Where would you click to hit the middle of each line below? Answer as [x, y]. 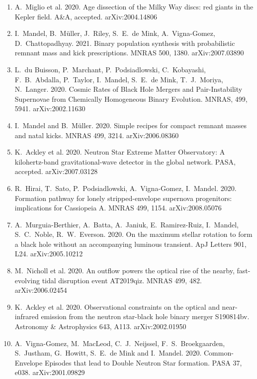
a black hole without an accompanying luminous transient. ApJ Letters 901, [130, 244]
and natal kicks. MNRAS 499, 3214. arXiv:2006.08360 [97, 135]
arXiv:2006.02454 [41, 290]
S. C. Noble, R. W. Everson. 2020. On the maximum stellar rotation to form [133, 234]
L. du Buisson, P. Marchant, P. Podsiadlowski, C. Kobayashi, [110, 69]
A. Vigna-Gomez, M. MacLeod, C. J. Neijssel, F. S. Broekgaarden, [120, 343]
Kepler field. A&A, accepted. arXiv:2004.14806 [86, 16]
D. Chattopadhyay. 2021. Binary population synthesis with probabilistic [125, 43]
